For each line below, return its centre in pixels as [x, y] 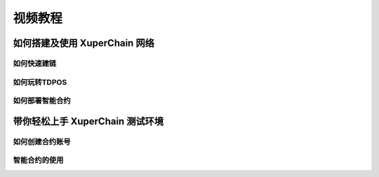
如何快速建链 [35, 63]
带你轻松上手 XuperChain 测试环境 [88, 121]
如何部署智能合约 [42, 101]
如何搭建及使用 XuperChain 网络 [84, 43]
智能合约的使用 [38, 160]
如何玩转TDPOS [40, 82]
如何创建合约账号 [42, 141]
